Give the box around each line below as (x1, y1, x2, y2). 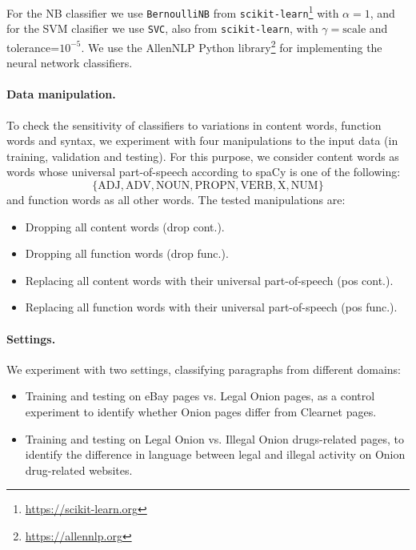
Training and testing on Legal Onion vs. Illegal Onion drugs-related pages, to (25, 430, 404, 447)
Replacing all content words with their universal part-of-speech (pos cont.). (25, 271, 394, 288)
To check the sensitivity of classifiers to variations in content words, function (6, 116, 382, 133)
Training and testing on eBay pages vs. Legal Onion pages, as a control (25, 387, 375, 404)
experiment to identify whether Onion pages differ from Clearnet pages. (25, 403, 377, 420)
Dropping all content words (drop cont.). (25, 218, 225, 235)
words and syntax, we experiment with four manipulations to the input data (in (6, 132, 398, 149)
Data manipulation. (6, 86, 116, 102)
